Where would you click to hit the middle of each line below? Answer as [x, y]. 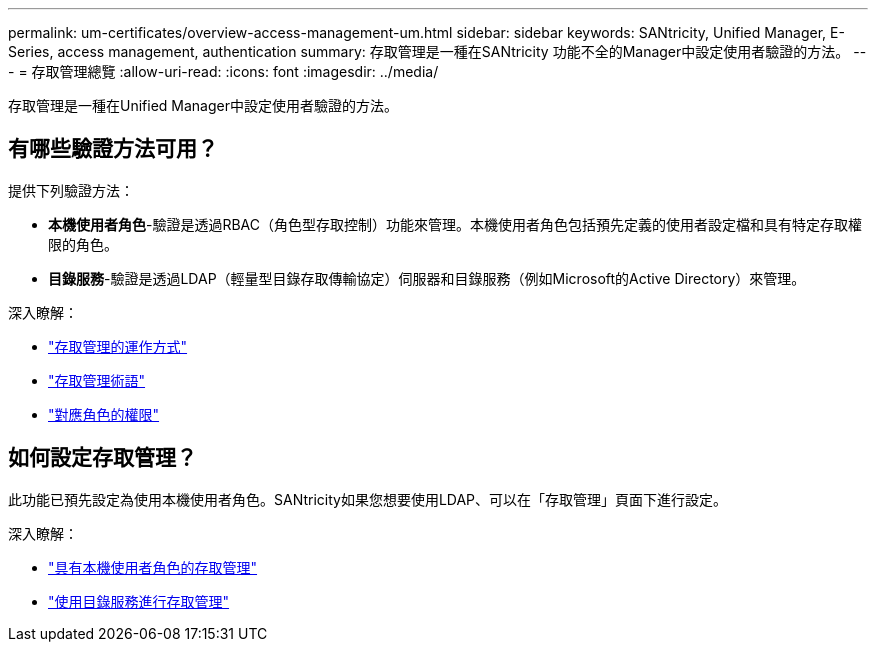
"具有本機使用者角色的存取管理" [153, 567]
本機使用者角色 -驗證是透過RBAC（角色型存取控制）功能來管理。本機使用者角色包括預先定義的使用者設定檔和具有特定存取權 [455, 224]
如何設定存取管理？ [102, 458]
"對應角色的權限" [104, 414]
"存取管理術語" [97, 380]
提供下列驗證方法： [71, 190]
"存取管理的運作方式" [118, 346]
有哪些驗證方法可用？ [113, 149]
